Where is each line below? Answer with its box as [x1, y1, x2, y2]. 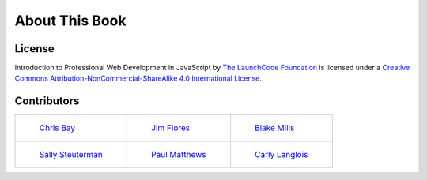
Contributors [14, 95, 80, 108]
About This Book [14, 12, 127, 29]
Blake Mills [254, 122, 295, 133]
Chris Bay [39, 122, 76, 133]
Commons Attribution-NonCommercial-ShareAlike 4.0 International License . [14, 73, 263, 83]
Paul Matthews [151, 149, 207, 160]
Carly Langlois [254, 149, 308, 160]
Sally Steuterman [39, 149, 103, 160]
